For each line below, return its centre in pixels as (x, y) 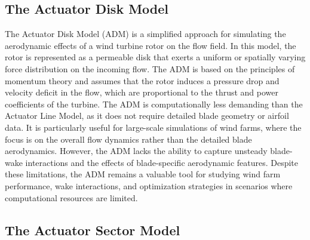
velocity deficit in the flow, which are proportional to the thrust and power (142, 92)
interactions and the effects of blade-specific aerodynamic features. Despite (162, 162)
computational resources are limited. (71, 197)
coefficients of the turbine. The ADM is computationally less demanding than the (154, 104)
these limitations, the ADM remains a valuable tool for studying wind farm (143, 174)
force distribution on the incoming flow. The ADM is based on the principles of (150, 68)
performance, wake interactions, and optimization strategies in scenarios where (149, 185)
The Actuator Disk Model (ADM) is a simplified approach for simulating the (145, 34)
